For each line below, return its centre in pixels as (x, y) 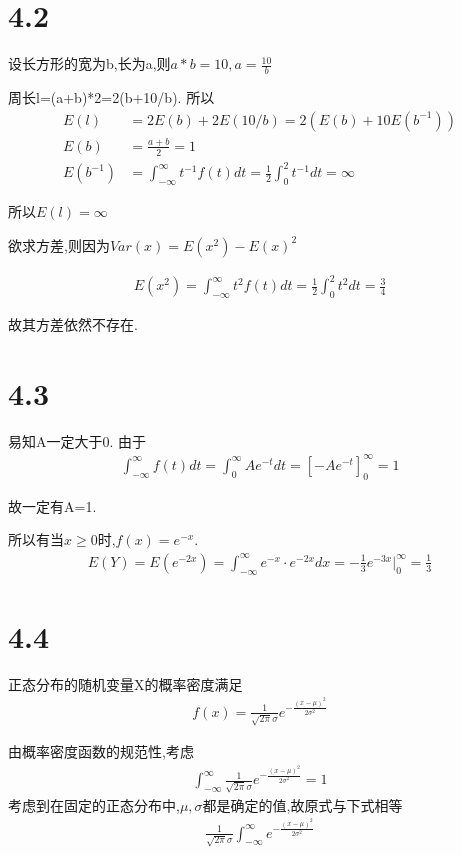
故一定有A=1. (52, 505)
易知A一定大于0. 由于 (77, 440)
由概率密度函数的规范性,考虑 (101, 751)
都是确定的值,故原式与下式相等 (302, 804)
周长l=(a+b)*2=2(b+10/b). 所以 (111, 96)
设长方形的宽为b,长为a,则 (89, 63)
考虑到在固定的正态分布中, (94, 804)
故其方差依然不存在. (73, 324)
